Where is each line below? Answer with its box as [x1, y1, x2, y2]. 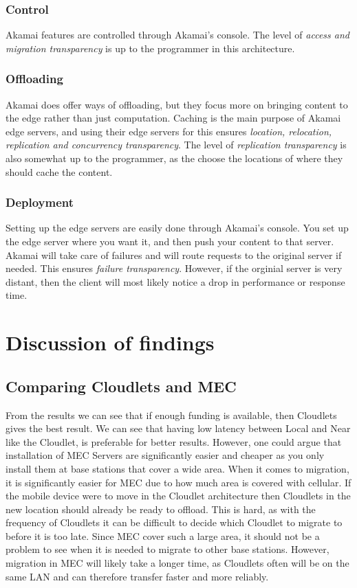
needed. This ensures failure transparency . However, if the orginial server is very [6, 261, 343, 275]
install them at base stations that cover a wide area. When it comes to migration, [6, 461, 349, 475]
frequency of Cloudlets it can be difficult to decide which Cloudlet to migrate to [6, 515, 343, 530]
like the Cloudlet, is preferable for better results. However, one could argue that [6, 434, 342, 449]
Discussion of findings [6, 328, 215, 357]
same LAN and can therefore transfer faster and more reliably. [6, 569, 269, 583]
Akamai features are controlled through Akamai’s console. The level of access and [6, 27, 349, 42]
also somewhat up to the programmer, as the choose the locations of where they [6, 151, 343, 165]
